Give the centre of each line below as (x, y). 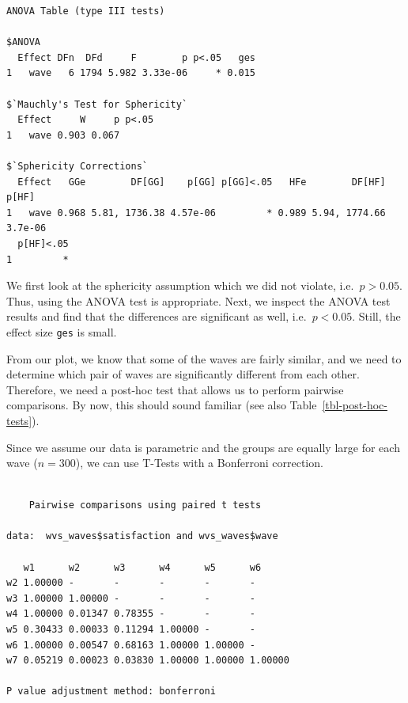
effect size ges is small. (62, 331)
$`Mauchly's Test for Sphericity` (97, 104)
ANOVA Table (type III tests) (86, 11)
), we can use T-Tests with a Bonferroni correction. (199, 463)
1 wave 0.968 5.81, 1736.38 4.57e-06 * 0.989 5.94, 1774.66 (196, 213)
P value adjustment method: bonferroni (111, 692)
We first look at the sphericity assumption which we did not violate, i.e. (180, 285)
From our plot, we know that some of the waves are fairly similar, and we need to (204, 358)
